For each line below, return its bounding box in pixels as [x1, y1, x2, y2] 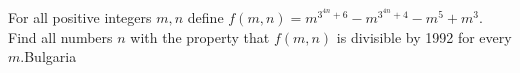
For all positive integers [8, 7, 152, 27]
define [187, 7, 224, 27]
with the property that [130, 26, 270, 47]
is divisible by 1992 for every [336, 26, 512, 47]
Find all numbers [8, 26, 113, 47]
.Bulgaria [20, 46, 77, 67]
